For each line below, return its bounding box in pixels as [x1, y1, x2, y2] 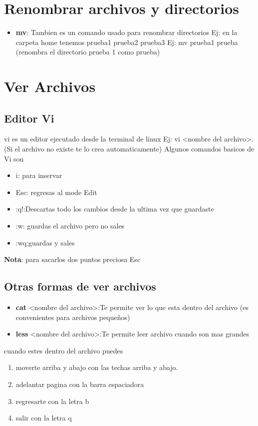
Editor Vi [4, 110, 54, 125]
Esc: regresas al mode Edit [15, 186, 97, 197]
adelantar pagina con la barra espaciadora [15, 379, 144, 389]
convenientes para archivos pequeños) [15, 311, 130, 322]
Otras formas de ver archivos [4, 278, 156, 294]
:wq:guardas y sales [15, 237, 75, 247]
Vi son [4, 153, 24, 163]
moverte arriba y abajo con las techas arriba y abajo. [15, 362, 178, 372]
